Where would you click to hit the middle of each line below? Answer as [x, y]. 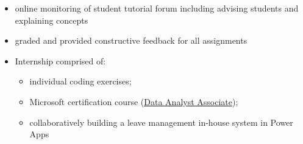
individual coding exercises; [80, 81]
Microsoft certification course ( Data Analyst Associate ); [134, 101]
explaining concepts [52, 20]
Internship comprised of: [60, 60]
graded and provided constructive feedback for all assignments [131, 40]
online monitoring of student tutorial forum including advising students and [157, 8]
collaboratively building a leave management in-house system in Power [161, 122]
